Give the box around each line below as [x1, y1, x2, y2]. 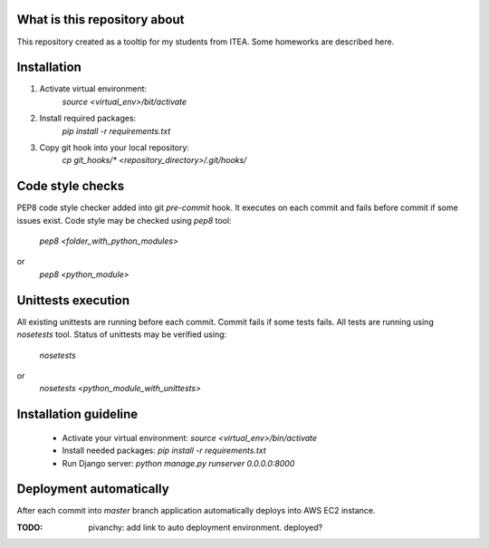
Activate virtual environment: [39, 83, 148, 94]
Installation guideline [16, 407, 139, 422]
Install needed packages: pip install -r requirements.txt [62, 445, 266, 457]
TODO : [16, 522, 43, 533]
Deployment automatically [16, 481, 169, 497]
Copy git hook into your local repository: [39, 141, 190, 153]
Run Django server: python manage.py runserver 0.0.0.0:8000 [62, 457, 295, 468]
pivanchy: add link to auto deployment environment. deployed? [88, 522, 323, 533]
